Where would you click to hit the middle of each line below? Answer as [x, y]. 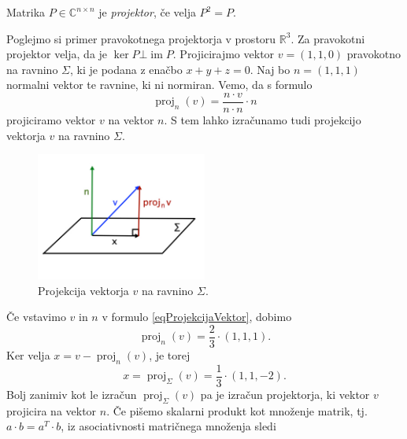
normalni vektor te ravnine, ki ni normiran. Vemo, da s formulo [159, 85]
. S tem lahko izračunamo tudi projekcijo [263, 120]
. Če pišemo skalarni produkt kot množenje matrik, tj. [237, 410]
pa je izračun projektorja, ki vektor [285, 394]
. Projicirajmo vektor [224, 54]
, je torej [170, 355]
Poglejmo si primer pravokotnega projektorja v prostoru [141, 38]
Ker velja [28, 355]
